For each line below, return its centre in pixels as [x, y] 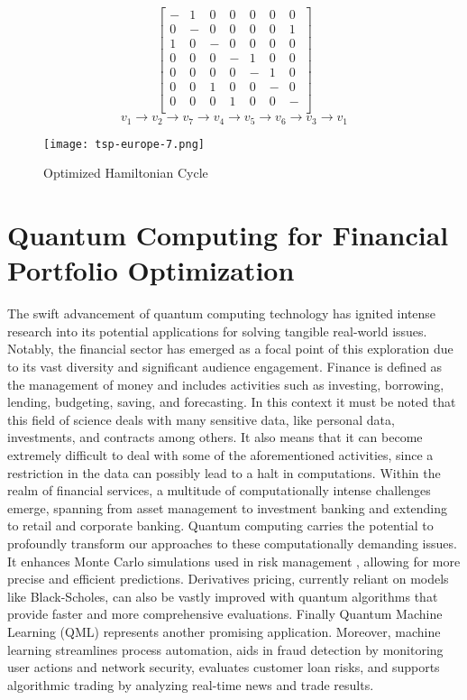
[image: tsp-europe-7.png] [124, 144]
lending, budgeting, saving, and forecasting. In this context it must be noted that [232, 402]
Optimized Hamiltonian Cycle [126, 173]
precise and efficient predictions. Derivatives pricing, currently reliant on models [228, 579]
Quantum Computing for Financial [228, 235]
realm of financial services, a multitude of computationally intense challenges [219, 490]
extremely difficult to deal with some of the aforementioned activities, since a [220, 455]
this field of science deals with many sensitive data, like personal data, [201, 419]
